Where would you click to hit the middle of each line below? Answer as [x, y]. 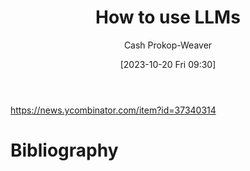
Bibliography [64, 150]
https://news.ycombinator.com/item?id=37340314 [113, 110]
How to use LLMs [168, 17]
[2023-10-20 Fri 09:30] [168, 64]
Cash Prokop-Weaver [168, 45]
